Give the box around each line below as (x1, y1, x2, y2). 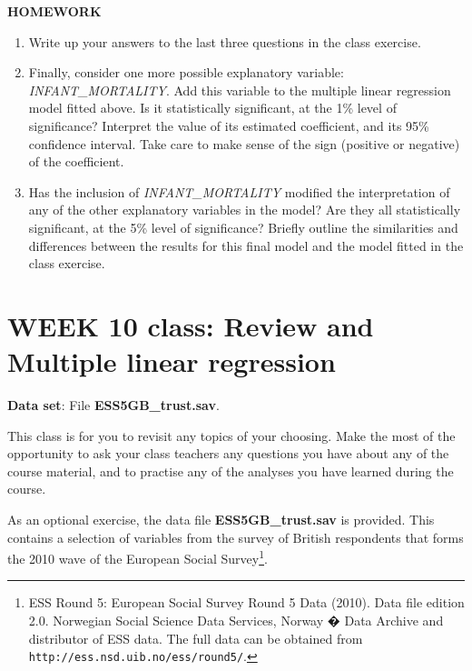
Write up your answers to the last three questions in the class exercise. (28, 32, 421, 51)
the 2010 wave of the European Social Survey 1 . (7, 546, 268, 567)
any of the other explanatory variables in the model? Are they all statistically (28, 200, 461, 219)
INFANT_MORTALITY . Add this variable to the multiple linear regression (28, 80, 451, 99)
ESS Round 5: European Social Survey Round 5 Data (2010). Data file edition (28, 593, 465, 612)
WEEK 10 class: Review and (7, 306, 374, 344)
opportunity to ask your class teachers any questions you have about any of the (7, 444, 449, 463)
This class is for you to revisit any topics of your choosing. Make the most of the (7, 426, 456, 445)
